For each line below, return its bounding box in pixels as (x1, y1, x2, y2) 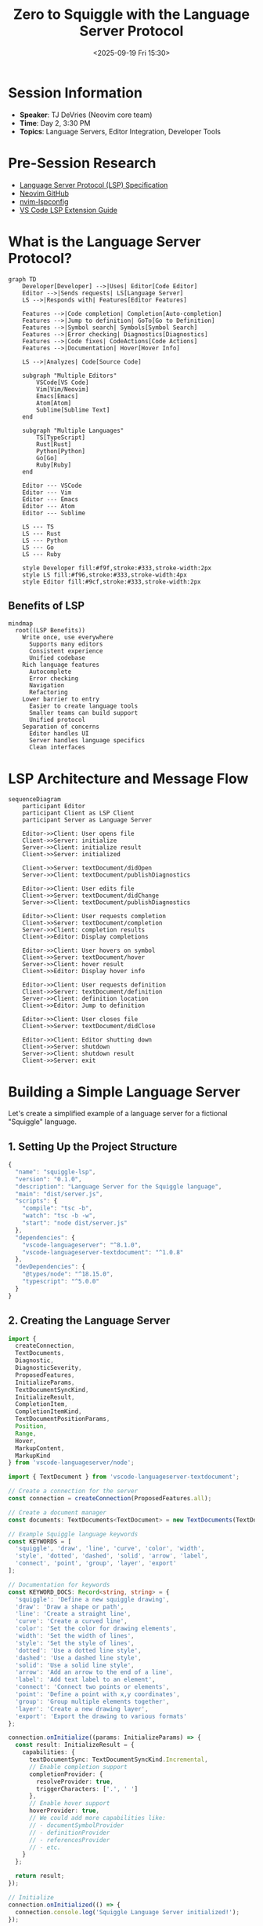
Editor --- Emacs (22, 495, 79, 503)
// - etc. (28, 1844, 61, 1851)
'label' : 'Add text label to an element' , (15, 1675, 156, 1684)
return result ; (15, 1872, 65, 1880)
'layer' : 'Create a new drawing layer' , (15, 1704, 149, 1713)
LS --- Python (22, 536, 68, 544)
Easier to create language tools (28, 702, 139, 710)
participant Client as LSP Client (22, 809, 135, 818)
